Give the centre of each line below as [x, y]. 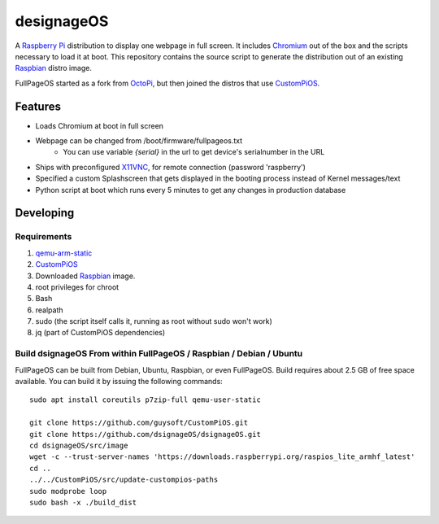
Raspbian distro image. [54, 68]
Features [38, 106]
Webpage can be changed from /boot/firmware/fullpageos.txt [139, 141]
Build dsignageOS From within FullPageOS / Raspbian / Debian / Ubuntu [159, 354]
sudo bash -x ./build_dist [83, 502]
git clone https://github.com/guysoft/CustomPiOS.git [139, 423]
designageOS [62, 21]
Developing [45, 213]
